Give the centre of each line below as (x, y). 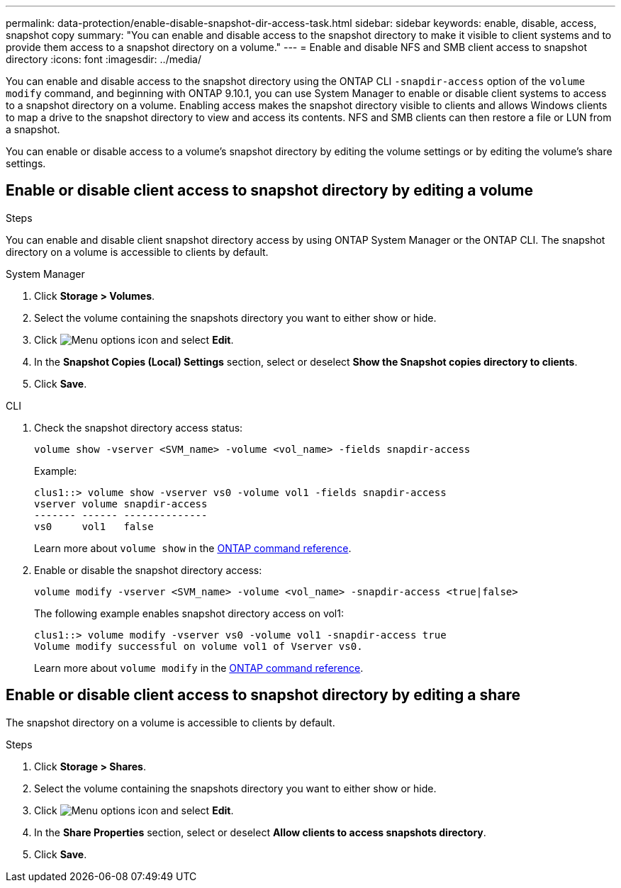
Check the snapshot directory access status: (139, 427)
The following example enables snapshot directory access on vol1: (189, 613)
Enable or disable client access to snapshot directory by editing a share (263, 695)
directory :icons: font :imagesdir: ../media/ (103, 59)
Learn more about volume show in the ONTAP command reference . (193, 548)
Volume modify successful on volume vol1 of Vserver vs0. (198, 646)
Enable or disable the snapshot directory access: (148, 570)
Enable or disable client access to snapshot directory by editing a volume (270, 191)
